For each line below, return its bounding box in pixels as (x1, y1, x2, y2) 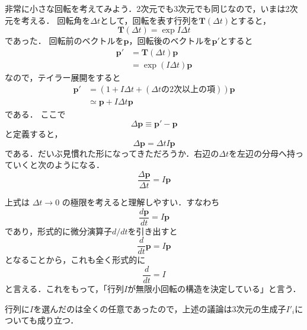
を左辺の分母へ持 (228, 147, 295, 159)
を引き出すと (127, 224, 178, 237)
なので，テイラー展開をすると (5, 71, 121, 83)
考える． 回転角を (21, 14, 91, 26)
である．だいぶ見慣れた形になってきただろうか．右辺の (5, 147, 219, 159)
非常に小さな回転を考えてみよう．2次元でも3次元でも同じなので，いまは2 (5, 2, 290, 14)
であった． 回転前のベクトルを (5, 34, 124, 47)
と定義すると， (5, 128, 63, 140)
